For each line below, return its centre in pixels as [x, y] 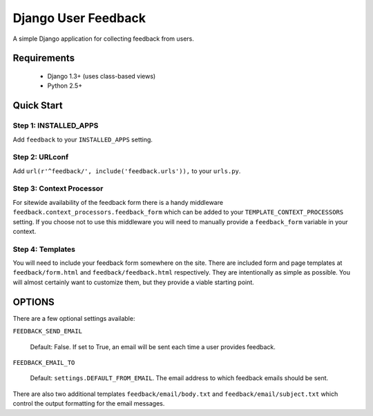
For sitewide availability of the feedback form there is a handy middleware [118, 202]
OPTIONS [34, 302]
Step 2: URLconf [41, 157]
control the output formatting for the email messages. [89, 404]
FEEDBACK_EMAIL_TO [44, 363]
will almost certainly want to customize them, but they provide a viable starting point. [134, 282]
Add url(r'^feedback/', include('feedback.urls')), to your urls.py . [127, 171]
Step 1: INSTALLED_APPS [56, 126]
